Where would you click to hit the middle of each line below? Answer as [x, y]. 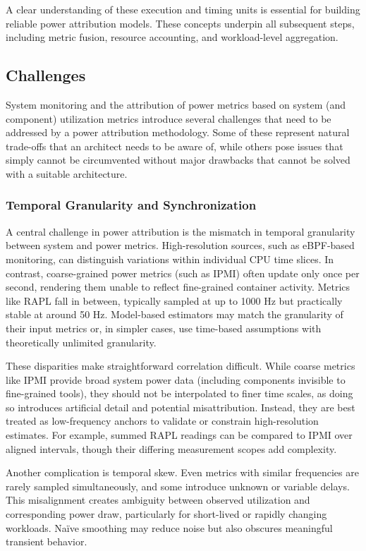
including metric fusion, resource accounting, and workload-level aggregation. [172, 37]
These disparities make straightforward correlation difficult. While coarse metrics [181, 366]
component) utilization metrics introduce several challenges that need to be [169, 118]
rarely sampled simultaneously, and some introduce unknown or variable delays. [178, 486]
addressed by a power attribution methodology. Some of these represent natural [178, 132]
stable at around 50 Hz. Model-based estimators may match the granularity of [175, 314]
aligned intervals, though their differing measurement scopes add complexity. [171, 448]
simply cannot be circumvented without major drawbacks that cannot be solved [178, 160]
